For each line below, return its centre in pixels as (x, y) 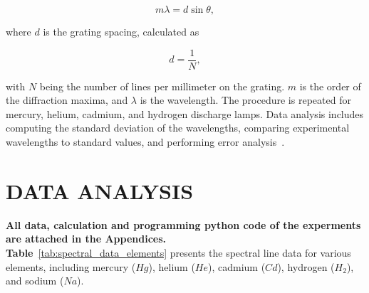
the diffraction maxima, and (67, 100)
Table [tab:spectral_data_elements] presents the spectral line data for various (178, 252)
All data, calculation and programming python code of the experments (183, 224)
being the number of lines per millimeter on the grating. (162, 86)
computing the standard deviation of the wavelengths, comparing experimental (178, 128)
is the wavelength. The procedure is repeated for (245, 100)
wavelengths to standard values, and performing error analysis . (145, 142)
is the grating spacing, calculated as (121, 31)
